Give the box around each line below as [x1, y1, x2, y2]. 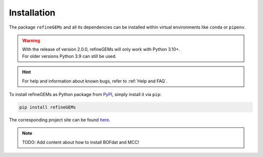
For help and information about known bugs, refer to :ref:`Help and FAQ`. [22, 78, 168, 84]
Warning [22, 37, 40, 43]
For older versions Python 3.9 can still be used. [22, 53, 117, 59]
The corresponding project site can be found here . [9, 117, 111, 123]
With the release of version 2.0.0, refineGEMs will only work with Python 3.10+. [22, 47, 180, 52]
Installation [9, 7, 56, 18]
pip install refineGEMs [19, 104, 76, 110]
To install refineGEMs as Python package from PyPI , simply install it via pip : [9, 91, 162, 97]
